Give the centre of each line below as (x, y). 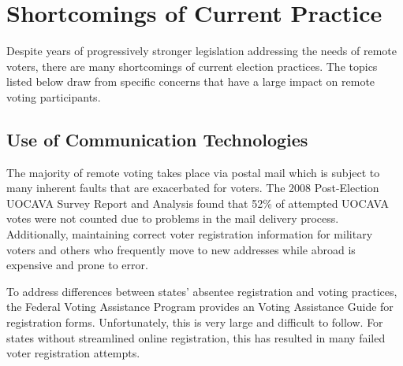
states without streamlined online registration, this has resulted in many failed (196, 337)
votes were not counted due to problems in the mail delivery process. (173, 218)
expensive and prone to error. (77, 265)
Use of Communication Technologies (157, 139)
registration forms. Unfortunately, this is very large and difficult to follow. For (195, 322)
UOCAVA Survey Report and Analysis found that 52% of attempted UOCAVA (198, 203)
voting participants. (54, 96)
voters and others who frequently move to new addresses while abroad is (181, 249)
